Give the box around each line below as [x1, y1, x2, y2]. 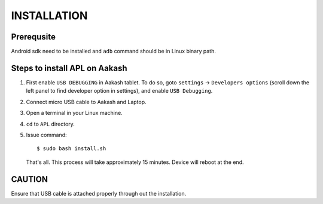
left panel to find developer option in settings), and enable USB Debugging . [26, 87, 213, 95]
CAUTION [11, 174, 48, 184]
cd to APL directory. [26, 120, 75, 127]
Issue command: [26, 131, 67, 138]
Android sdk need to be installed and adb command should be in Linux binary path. [11, 48, 217, 55]
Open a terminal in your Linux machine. [26, 109, 123, 117]
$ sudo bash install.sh [36, 145, 106, 152]
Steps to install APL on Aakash [11, 63, 128, 73]
